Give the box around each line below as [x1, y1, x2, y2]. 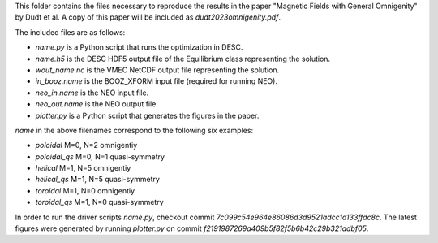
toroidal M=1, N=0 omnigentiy [35, 185, 135, 195]
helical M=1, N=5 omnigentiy [35, 163, 131, 173]
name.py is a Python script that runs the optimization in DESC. [35, 42, 243, 52]
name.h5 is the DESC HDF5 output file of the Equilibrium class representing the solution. [35, 54, 331, 63]
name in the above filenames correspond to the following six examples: [15, 125, 254, 135]
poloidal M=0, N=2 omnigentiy [35, 141, 138, 150]
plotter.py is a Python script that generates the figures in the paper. [35, 111, 260, 120]
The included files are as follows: [15, 27, 126, 37]
